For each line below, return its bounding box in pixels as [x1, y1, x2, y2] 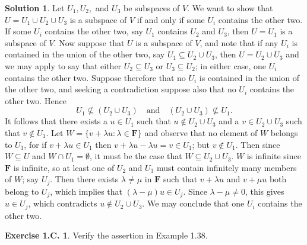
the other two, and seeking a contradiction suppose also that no [5, 83, 236, 95]
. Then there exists [50, 173, 119, 185]
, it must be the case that [90, 150, 182, 162]
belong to [5, 185, 39, 197]
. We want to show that [187, 2, 273, 14]
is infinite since [246, 150, 301, 162]
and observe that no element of [144, 126, 258, 138]
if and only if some [137, 13, 205, 25]
